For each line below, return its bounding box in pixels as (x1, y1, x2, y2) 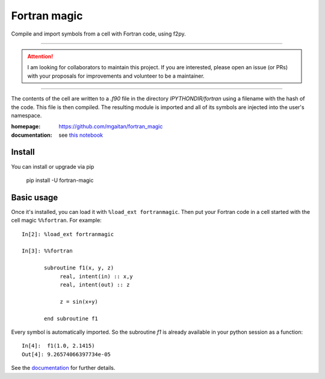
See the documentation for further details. (11, 365, 116, 372)
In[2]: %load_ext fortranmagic (22, 231, 114, 237)
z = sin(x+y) (60, 298, 99, 305)
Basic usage (11, 192, 58, 202)
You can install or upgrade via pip (11, 163, 94, 170)
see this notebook (58, 131, 104, 139)
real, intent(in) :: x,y (60, 273, 134, 280)
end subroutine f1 (44, 315, 99, 322)
